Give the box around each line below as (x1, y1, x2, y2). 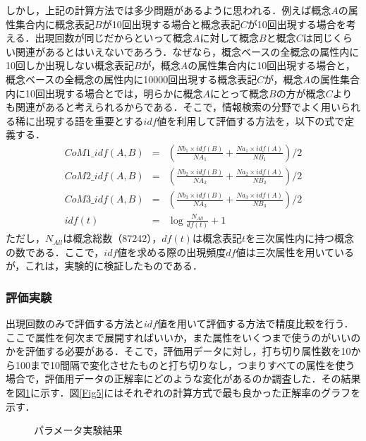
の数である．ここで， (6, 244, 104, 259)
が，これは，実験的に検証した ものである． (6, 258, 203, 273)
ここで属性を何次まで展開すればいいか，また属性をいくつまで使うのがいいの (6, 330, 361, 344)
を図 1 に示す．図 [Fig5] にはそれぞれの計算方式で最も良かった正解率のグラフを (6, 385, 361, 400)
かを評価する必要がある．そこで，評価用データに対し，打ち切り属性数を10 (6, 344, 351, 358)
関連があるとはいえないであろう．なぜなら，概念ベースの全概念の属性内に (15, 44, 360, 59)
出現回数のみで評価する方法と (6, 316, 144, 331)
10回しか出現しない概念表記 (6, 58, 134, 73)
